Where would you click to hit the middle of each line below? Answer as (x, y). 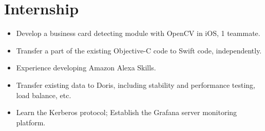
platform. (31, 122)
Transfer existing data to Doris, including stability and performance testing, (136, 85)
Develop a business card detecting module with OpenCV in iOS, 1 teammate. (138, 33)
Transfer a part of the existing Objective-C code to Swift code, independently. (139, 50)
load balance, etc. (44, 95)
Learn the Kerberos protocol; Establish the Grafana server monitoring (127, 112)
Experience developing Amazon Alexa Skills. (86, 68)
